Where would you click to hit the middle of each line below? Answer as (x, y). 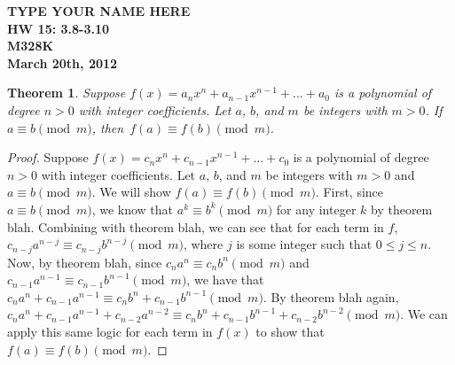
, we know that (133, 209)
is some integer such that (304, 244)
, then (108, 127)
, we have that (225, 280)
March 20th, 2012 (63, 62)
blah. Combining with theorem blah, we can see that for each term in (196, 226)
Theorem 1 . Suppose (67, 93)
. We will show (131, 192)
